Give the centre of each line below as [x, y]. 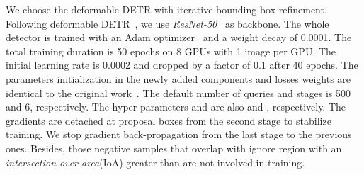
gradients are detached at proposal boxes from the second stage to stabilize [169, 120]
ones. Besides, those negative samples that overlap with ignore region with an [174, 148]
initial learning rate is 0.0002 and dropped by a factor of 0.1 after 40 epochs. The [182, 65]
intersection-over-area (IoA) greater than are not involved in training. [155, 162]
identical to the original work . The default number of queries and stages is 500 [178, 92]
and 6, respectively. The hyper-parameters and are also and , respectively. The [176, 107]
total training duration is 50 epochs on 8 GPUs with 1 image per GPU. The [171, 51]
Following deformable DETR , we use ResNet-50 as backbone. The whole [167, 23]
